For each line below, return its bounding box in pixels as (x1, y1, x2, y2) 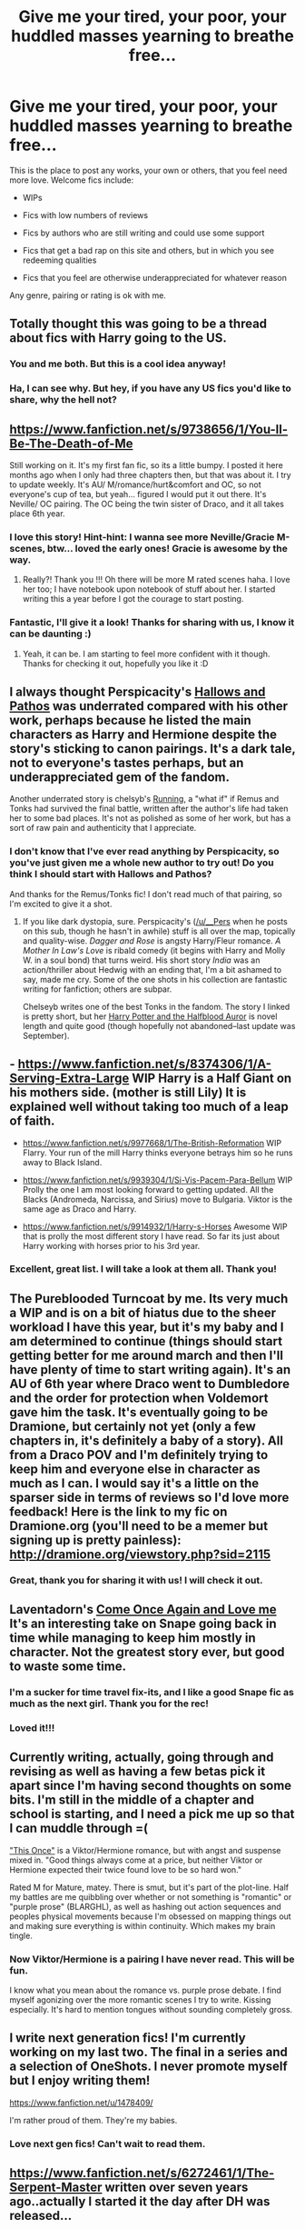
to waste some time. (9, 1659, 127, 1674)
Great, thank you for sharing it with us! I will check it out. (9, 1574, 263, 1586)
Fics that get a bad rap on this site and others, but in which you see (22, 245, 275, 255)
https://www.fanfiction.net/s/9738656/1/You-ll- (9, 421, 289, 437)
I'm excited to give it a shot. (9, 898, 113, 909)
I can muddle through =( (9, 1821, 148, 1836)
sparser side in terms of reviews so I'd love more (9, 1489, 290, 1505)
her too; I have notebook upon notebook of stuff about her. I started (22, 584, 276, 595)
